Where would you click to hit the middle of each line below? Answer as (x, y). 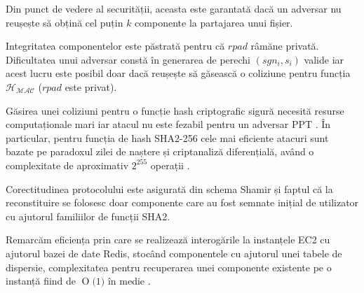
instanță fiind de (41, 281)
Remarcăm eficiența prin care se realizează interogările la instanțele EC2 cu (168, 240)
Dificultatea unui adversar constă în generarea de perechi (128, 59)
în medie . (129, 281)
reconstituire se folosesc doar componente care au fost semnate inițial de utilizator (182, 202)
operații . (170, 165)
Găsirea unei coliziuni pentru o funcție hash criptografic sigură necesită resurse (175, 110)
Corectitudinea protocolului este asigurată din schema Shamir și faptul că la (169, 188)
